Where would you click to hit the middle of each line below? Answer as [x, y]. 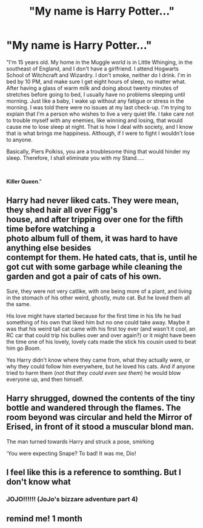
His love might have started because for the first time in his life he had [94, 316]
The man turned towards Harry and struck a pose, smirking [80, 441]
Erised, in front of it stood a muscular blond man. [100, 427]
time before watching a [51, 229]
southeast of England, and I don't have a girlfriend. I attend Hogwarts [92, 69]
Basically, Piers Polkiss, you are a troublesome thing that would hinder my [98, 151]
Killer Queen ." [24, 181]
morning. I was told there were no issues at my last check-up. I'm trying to [99, 107]
